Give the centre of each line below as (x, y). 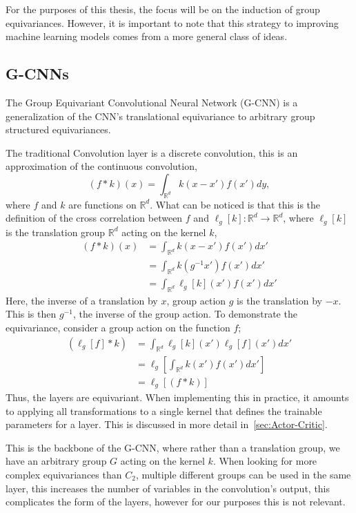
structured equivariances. (58, 129)
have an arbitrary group (56, 461)
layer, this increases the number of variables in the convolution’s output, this (168, 488)
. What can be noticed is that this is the (235, 204)
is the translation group (56, 232)
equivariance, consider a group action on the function (118, 328)
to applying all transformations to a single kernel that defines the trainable (164, 410)
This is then (31, 314)
